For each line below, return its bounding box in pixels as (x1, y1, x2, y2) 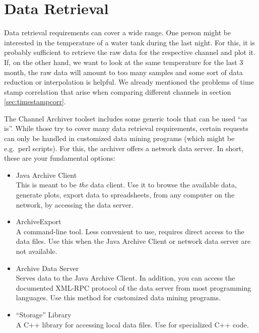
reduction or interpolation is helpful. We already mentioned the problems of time (4, 77, 254, 87)
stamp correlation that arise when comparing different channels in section (4, 86, 231, 97)
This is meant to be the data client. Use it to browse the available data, (16, 179, 237, 190)
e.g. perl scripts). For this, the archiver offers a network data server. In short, (4, 143, 244, 153)
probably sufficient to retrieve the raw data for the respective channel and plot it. (4, 47, 255, 57)
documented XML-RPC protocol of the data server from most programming (16, 282, 251, 293)
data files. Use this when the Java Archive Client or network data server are (16, 236, 251, 246)
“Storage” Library (16, 309, 72, 319)
